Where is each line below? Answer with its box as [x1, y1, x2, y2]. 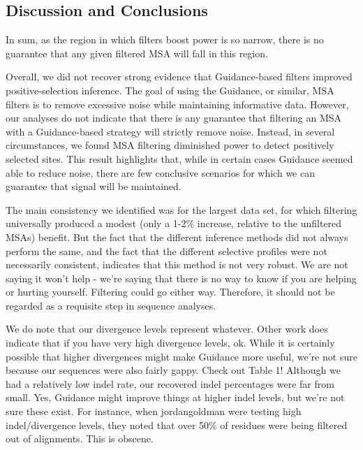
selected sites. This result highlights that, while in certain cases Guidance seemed [6, 151, 353, 166]
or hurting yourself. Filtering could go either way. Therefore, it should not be [6, 284, 335, 299]
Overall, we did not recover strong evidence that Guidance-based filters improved [6, 69, 353, 84]
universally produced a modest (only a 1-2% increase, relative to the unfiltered [6, 216, 342, 231]
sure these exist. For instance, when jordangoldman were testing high [6, 404, 302, 419]
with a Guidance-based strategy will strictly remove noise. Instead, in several [6, 124, 335, 138]
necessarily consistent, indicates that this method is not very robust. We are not [6, 257, 348, 272]
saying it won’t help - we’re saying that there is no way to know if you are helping [6, 270, 357, 285]
